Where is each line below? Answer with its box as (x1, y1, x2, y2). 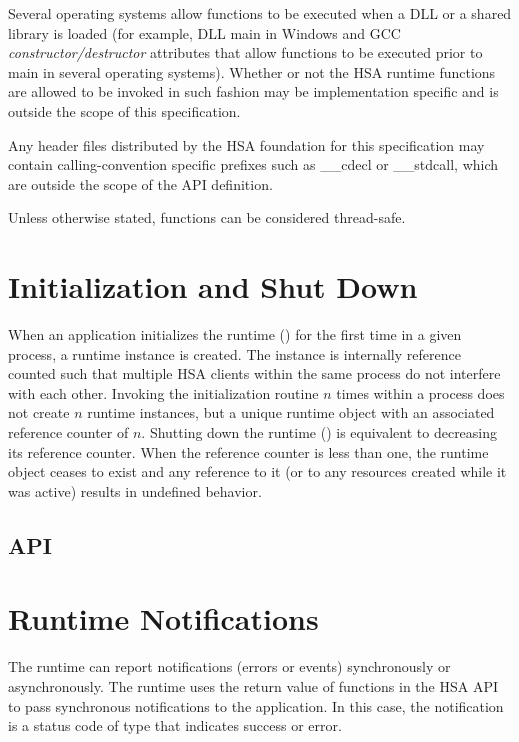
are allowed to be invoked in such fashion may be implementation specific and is (8, 81, 499, 102)
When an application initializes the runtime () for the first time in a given (8, 324, 462, 345)
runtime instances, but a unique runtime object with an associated (87, 402, 495, 423)
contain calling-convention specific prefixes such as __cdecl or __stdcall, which (8, 154, 499, 175)
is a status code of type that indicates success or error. (8, 715, 342, 736)
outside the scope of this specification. (8, 100, 241, 121)
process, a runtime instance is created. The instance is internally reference (8, 343, 461, 364)
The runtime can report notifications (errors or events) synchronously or (8, 656, 451, 677)
